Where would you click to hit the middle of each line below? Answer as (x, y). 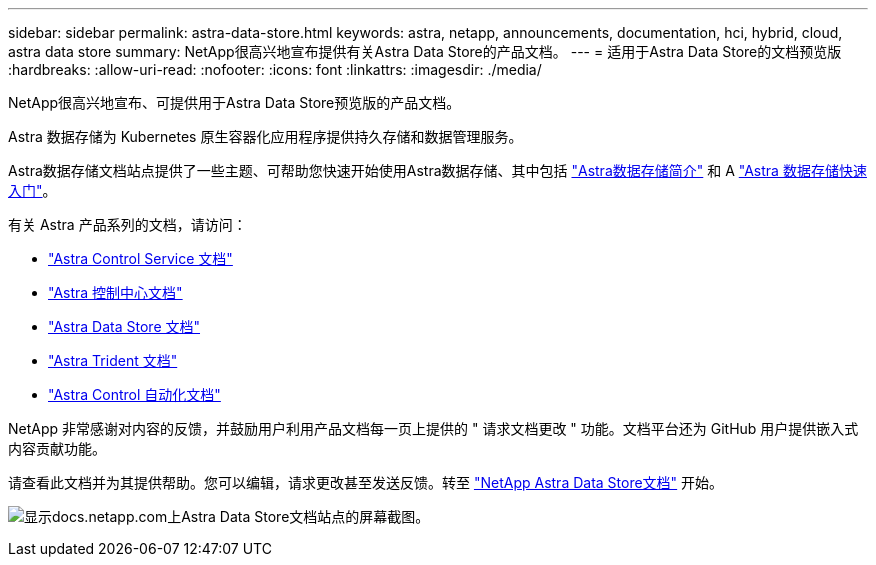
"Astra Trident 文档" (113, 360)
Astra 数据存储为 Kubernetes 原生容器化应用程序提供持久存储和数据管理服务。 (265, 136)
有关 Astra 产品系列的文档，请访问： (127, 224)
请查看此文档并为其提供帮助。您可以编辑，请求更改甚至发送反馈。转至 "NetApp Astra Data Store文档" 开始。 (366, 482)
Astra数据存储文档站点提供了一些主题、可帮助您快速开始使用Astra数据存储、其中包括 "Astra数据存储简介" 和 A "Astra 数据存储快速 (437, 170)
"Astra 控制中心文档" (115, 292)
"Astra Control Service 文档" (140, 258)
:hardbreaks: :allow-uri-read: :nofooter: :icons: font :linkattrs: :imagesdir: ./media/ (275, 69)
